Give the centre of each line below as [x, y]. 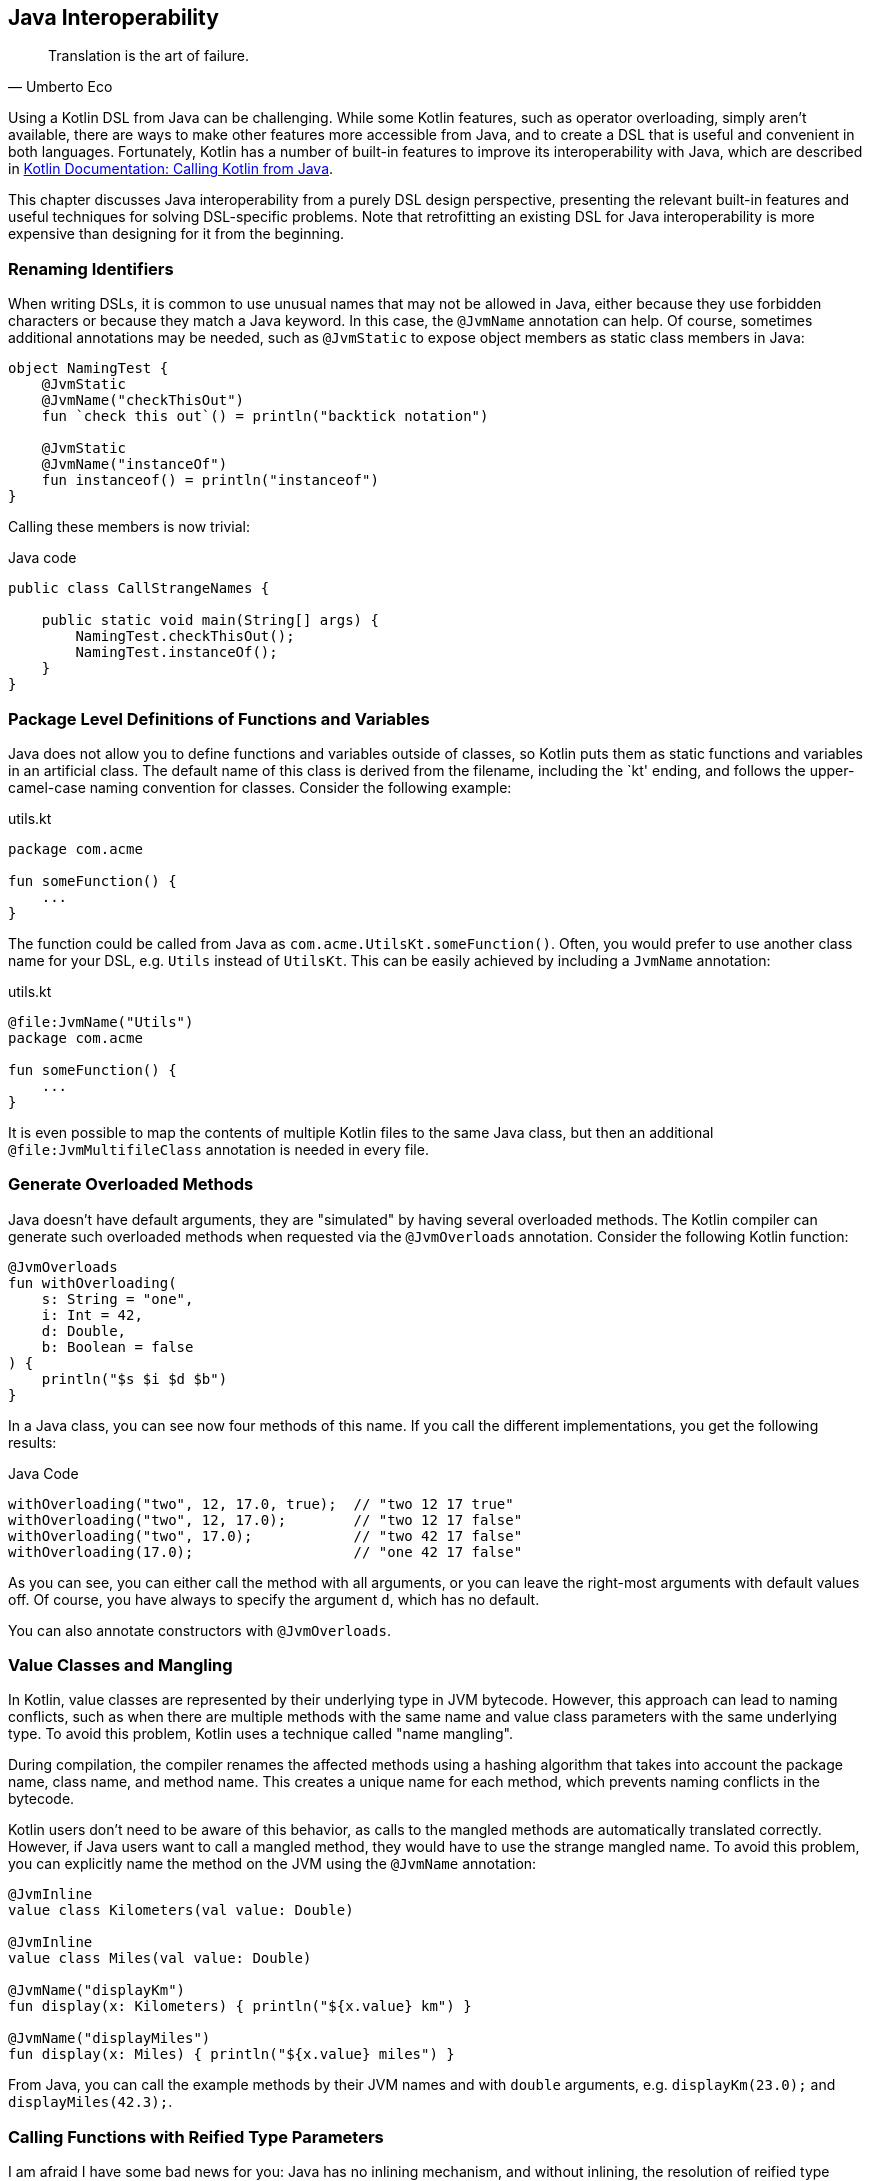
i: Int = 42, [92, 1314]
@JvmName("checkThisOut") [143, 400]
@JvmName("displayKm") [97, 1990]
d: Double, [84, 1330]
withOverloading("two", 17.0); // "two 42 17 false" [265, 1535]
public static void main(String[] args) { [210, 620]
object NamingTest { [88, 368]
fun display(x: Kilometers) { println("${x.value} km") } [240, 2006]
